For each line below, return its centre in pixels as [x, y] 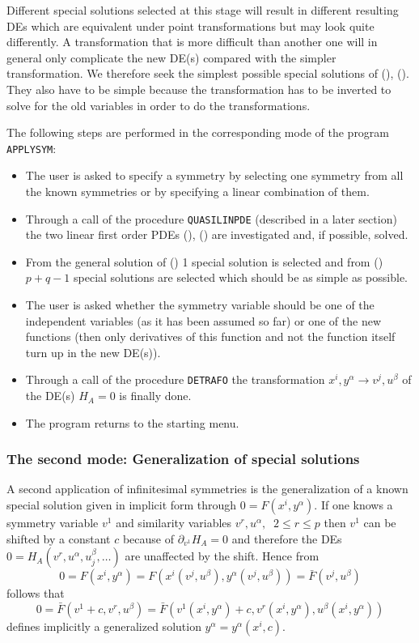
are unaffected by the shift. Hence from [222, 556]
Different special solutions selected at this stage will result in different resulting [203, 10]
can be [380, 523]
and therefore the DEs [287, 538]
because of [148, 538]
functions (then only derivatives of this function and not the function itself [210, 336]
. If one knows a [353, 505]
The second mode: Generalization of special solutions [183, 459]
